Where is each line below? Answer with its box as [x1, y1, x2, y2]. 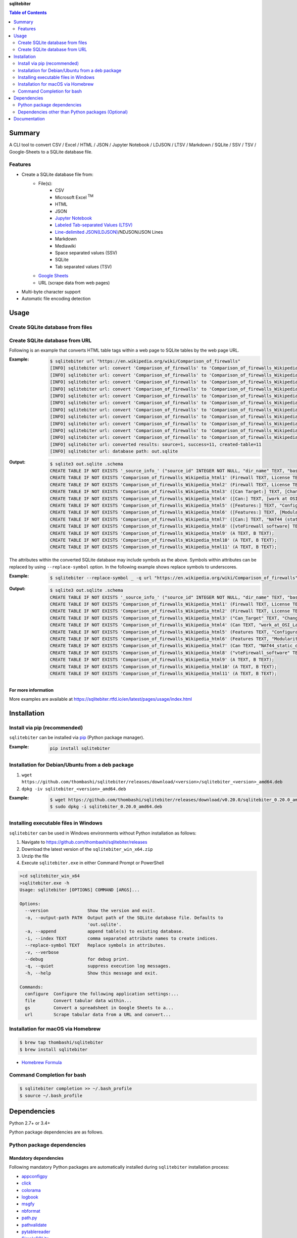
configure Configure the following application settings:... [25, 991, 179, 996]
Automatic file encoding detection [21, 296, 91, 302]
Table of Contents [9, 10, 47, 16]
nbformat [21, 1208, 41, 1214]
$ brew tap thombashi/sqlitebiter [19, 1040, 103, 1045]
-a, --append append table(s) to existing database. [25, 928, 184, 934]
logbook [21, 1194, 39, 1200]
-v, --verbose [25, 949, 59, 955]
